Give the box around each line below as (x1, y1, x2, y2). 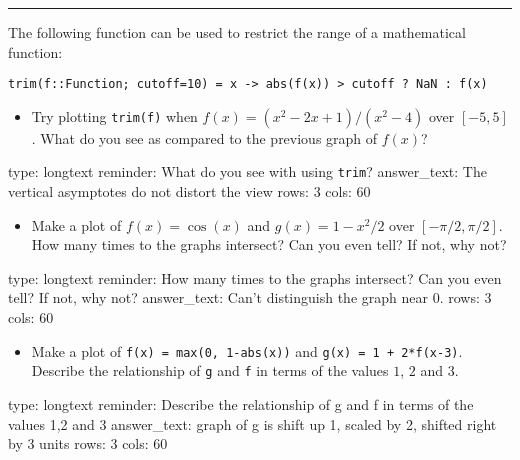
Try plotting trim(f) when (31, 105, 198, 126)
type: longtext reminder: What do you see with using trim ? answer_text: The (8, 161, 487, 182)
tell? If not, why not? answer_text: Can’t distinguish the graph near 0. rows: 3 (8, 287, 492, 308)
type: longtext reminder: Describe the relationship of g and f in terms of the (8, 393, 474, 414)
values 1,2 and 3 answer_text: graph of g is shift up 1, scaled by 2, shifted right (8, 413, 497, 434)
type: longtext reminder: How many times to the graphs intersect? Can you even (8, 267, 502, 288)
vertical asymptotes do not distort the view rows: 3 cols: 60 (8, 181, 371, 202)
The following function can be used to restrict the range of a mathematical (8, 22, 466, 42)
